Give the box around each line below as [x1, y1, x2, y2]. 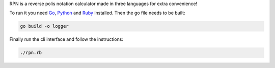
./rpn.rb [20, 50, 42, 55]
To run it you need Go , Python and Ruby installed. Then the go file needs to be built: [9, 10, 185, 16]
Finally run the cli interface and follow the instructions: [9, 36, 123, 42]
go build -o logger [20, 23, 69, 29]
